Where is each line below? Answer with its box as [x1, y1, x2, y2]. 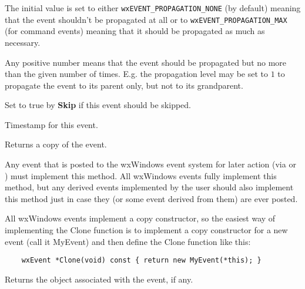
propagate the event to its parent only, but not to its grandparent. [5, 79, 243, 91]
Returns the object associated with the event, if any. [5, 273, 193, 285]
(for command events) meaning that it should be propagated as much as [5, 25, 265, 37]
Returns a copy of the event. [5, 138, 107, 150]
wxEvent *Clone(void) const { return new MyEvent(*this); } [21, 256, 262, 265]
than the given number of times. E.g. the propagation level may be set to [5, 68, 269, 80]
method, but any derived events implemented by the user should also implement [5, 181, 294, 193]
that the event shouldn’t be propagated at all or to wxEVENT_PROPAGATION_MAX [5, 13, 287, 25]
